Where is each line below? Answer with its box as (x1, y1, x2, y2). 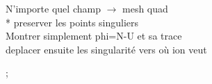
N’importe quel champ (6, 1, 101, 15)
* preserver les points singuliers (6, 15, 139, 29)
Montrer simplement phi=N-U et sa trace (6, 28, 182, 43)
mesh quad (122, 1, 168, 15)
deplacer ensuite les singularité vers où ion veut (6, 42, 207, 56)
